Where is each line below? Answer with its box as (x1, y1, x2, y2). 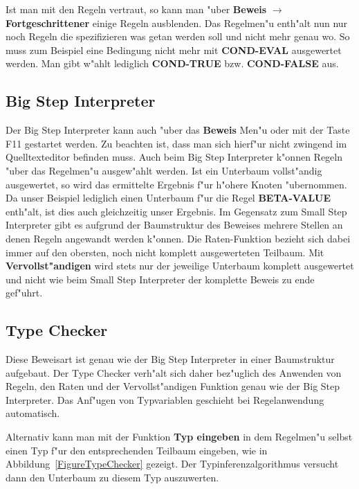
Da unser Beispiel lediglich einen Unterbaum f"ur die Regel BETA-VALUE (6, 190, 331, 205)
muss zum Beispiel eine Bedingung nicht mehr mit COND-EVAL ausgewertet (6, 42, 342, 57)
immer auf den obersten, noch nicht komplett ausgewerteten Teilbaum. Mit (6, 244, 324, 259)
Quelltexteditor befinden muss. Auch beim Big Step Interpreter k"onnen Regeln (6, 150, 343, 164)
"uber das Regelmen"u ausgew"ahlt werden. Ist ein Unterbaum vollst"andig (6, 163, 322, 177)
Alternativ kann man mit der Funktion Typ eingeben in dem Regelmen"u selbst (6, 429, 353, 444)
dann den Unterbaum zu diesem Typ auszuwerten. (6, 470, 219, 484)
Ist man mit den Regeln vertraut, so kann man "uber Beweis (6, 2, 267, 16)
